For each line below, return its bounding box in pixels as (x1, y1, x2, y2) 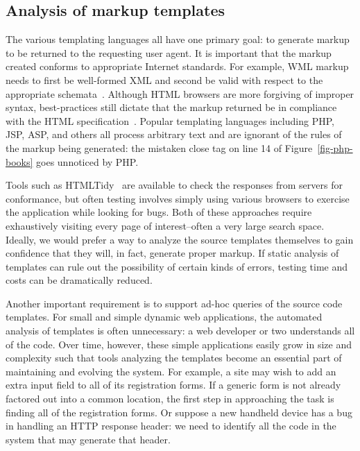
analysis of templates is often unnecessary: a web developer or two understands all (6, 323, 355, 338)
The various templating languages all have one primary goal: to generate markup (6, 32, 350, 46)
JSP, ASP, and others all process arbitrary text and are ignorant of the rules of (6, 127, 342, 142)
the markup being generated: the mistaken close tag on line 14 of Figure (6, 140, 313, 155)
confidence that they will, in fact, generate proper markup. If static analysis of (6, 246, 339, 260)
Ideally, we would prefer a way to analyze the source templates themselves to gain (6, 232, 354, 246)
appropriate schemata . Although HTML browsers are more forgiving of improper (6, 86, 354, 101)
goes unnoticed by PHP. (36, 154, 139, 169)
